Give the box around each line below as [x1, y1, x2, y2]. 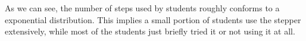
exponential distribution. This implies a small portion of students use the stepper [5, 13, 301, 26]
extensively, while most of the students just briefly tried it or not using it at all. [5, 25, 295, 37]
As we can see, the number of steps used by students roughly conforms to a [5, 2, 280, 14]
